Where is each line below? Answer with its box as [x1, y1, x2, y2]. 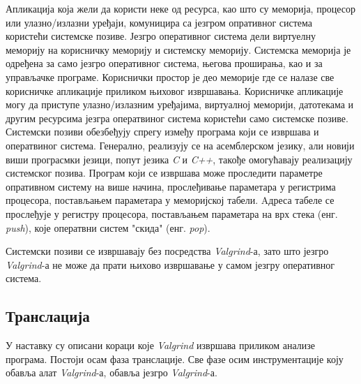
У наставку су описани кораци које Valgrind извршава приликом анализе [6, 338, 316, 353]
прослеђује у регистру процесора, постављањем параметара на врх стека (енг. [6, 206, 338, 221]
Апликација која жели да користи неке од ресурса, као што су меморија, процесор [6, 1, 355, 15]
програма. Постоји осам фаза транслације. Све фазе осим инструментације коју [6, 351, 344, 366]
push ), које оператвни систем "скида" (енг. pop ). [6, 220, 210, 235]
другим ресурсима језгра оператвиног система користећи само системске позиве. [6, 110, 348, 125]
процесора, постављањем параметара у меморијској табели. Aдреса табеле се [6, 193, 335, 207]
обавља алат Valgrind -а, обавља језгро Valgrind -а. [6, 365, 217, 380]
